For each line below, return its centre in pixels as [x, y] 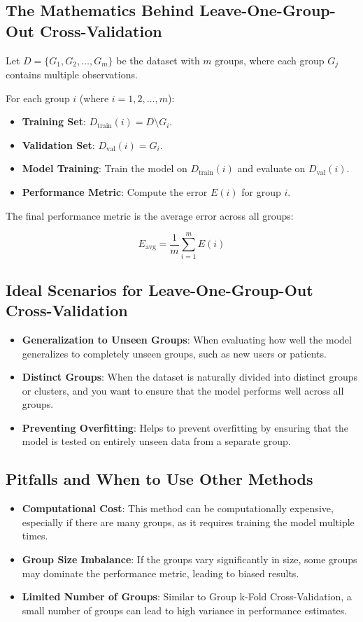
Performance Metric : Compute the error [115, 192]
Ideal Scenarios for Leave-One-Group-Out [159, 289]
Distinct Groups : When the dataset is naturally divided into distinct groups [190, 377]
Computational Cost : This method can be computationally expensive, [178, 508]
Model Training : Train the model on [105, 168]
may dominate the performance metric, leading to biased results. [161, 573]
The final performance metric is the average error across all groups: [150, 215]
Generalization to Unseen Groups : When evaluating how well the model [187, 339]
